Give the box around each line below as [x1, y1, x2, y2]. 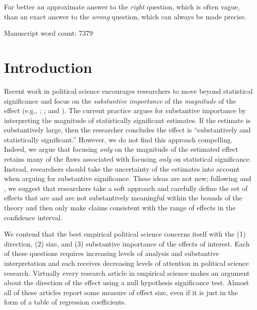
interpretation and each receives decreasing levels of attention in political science [4, 258, 249, 268]
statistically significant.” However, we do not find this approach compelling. [4, 134, 233, 144]
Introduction [4, 57, 92, 77]
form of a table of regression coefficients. [4, 297, 127, 307]
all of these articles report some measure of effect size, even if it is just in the [4, 287, 238, 297]
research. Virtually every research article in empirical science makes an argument [4, 267, 250, 278]
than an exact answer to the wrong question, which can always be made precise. [4, 11, 247, 21]
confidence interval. [4, 212, 63, 222]
